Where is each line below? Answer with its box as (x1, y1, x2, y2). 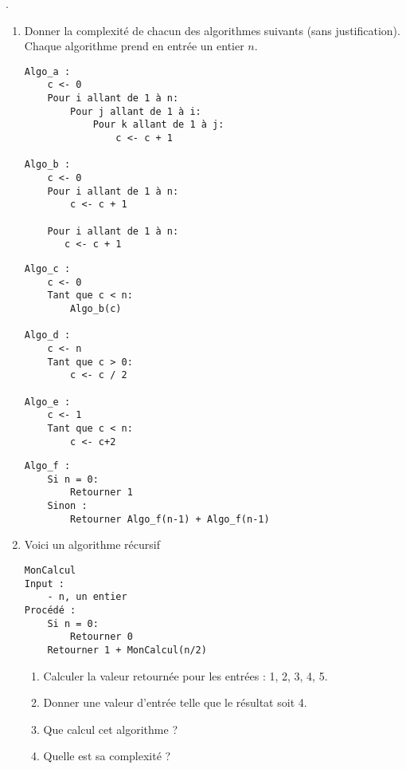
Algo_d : (24, 329, 71, 341)
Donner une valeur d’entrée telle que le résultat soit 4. (43, 694, 307, 711)
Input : (24, 578, 64, 590)
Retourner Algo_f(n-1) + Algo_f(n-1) (70, 513, 270, 525)
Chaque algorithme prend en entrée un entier (24, 37, 244, 54)
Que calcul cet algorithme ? (43, 720, 178, 737)
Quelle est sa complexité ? (43, 747, 171, 764)
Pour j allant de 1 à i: (70, 105, 201, 117)
